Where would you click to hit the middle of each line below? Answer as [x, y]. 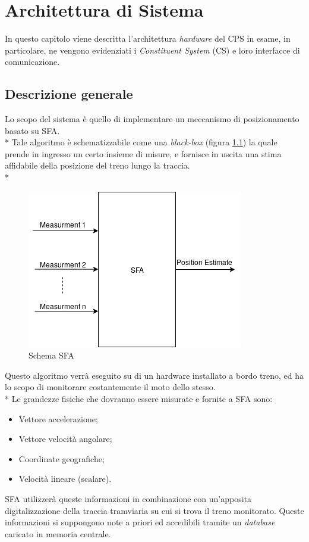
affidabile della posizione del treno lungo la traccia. [97, 165]
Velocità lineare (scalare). [65, 479]
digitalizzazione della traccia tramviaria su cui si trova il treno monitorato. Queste [154, 510]
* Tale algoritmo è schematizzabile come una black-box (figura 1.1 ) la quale [141, 142]
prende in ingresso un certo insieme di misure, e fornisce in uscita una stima [143, 153]
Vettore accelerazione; [58, 418]
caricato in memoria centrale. [58, 533]
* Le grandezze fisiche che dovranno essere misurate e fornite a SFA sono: [139, 399]
